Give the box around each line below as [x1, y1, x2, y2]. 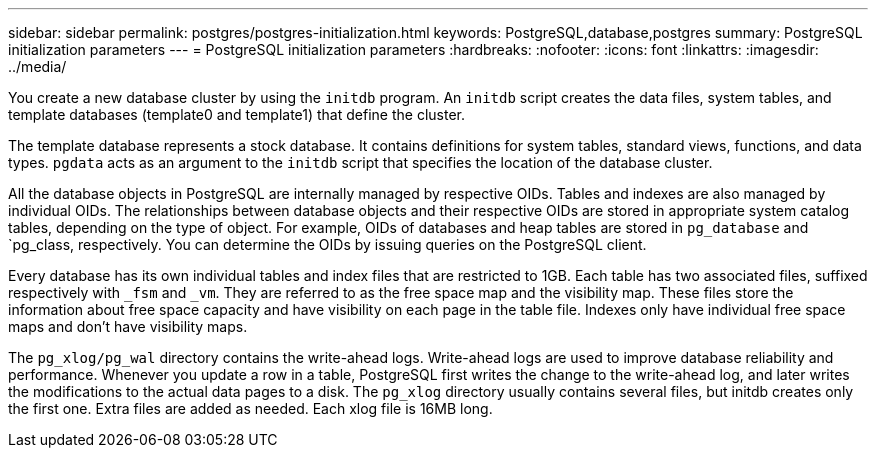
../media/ [8, 58, 67, 75]
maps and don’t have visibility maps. [8, 318, 248, 335]
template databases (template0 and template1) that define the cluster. [8, 106, 465, 123]
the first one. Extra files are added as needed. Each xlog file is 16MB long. [8, 400, 493, 417]
